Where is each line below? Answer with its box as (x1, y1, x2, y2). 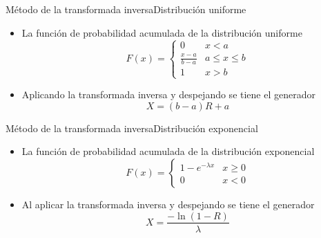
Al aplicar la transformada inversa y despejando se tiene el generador (21, 196, 315, 211)
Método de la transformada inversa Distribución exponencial (6, 120, 258, 135)
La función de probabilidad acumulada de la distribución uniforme (21, 25, 302, 39)
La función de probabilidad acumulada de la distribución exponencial (21, 144, 315, 158)
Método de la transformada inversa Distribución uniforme (6, 2, 246, 16)
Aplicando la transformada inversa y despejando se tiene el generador (21, 87, 315, 102)
